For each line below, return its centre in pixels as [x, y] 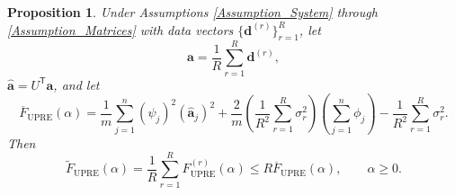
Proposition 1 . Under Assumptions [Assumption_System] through [192, 12]
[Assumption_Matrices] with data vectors [120, 29]
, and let [76, 84]
